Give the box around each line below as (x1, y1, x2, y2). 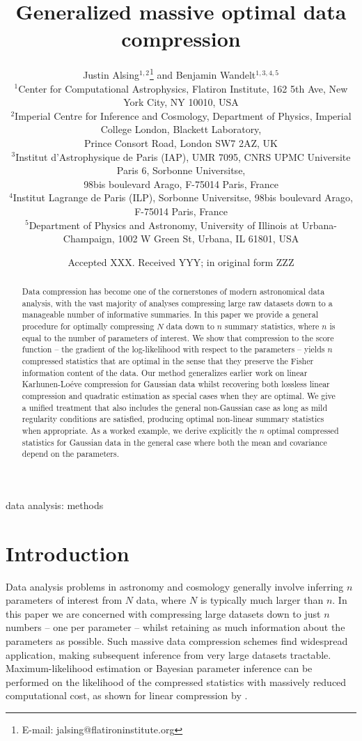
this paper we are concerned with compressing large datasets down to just (6, 606, 321, 621)
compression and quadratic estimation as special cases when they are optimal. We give (22, 389, 336, 401)
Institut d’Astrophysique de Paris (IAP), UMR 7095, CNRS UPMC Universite (15, 149, 351, 164)
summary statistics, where (224, 320, 320, 332)
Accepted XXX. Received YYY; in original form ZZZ (68, 254, 294, 269)
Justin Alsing (83, 67, 139, 81)
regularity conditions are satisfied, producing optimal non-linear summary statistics (22, 413, 324, 425)
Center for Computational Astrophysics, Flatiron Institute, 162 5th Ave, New (18, 81, 348, 95)
